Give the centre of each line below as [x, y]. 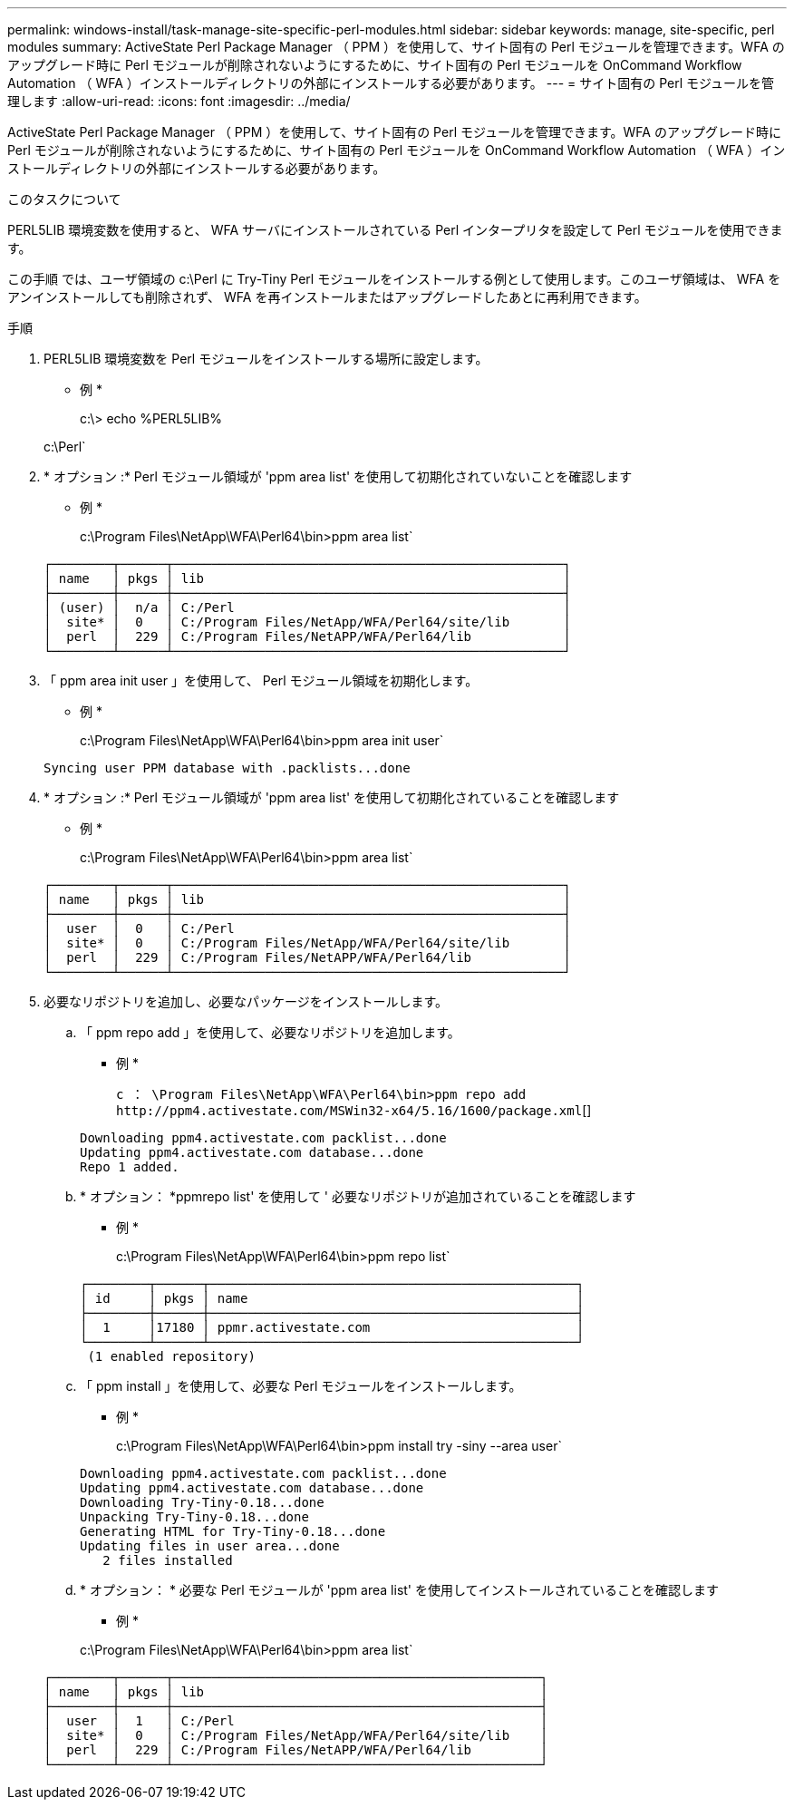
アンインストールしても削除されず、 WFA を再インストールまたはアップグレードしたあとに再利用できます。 [327, 297]
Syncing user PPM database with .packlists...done [227, 768]
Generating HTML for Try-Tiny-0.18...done [233, 1531]
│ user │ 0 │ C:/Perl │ [307, 928]
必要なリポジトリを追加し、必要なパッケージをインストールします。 [246, 1001]
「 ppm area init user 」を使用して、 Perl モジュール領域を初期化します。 [261, 680]
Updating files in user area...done [210, 1546]
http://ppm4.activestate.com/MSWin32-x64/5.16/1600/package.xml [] [354, 1110]
